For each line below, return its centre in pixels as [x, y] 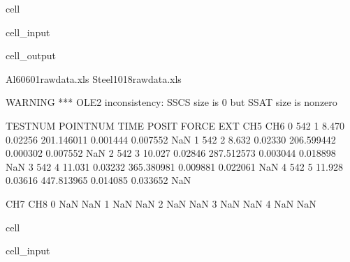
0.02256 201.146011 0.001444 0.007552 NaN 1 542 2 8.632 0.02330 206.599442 [171, 139]
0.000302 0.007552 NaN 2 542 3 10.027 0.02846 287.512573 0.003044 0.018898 [171, 153]
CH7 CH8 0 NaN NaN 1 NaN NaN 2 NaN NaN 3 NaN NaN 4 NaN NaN [161, 203]
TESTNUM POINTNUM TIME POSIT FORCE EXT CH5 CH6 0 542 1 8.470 [175, 125]
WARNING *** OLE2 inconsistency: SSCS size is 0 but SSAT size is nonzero [172, 102]
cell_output [31, 55]
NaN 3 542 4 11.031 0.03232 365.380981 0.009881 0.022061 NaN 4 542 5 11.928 [174, 166]
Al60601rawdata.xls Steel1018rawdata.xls [94, 78]
